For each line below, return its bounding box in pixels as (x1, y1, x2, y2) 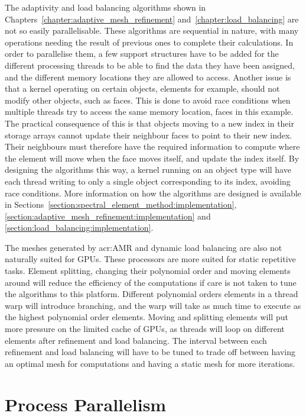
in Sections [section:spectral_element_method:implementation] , (5, 198, 237, 211)
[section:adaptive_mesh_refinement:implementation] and (5, 209, 211, 222)
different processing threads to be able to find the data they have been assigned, (5, 59, 295, 71)
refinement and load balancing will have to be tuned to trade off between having (5, 346, 296, 358)
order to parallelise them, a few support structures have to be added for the (5, 47, 279, 60)
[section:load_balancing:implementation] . (5, 221, 154, 234)
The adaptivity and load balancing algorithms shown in (5, 1, 206, 13)
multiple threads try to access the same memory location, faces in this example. (5, 105, 294, 118)
